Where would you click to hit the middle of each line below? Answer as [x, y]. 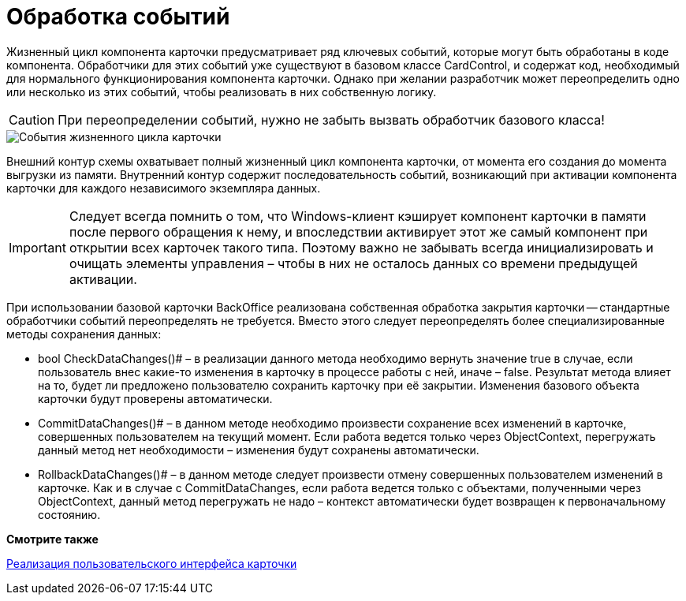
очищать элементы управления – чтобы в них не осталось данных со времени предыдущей [353, 263]
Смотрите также [52, 539]
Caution [32, 119]
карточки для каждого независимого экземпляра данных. [164, 188]
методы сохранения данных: [84, 334]
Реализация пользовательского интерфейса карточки [152, 563]
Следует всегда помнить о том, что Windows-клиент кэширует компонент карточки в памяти [358, 216]
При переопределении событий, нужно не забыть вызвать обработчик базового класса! [331, 119]
